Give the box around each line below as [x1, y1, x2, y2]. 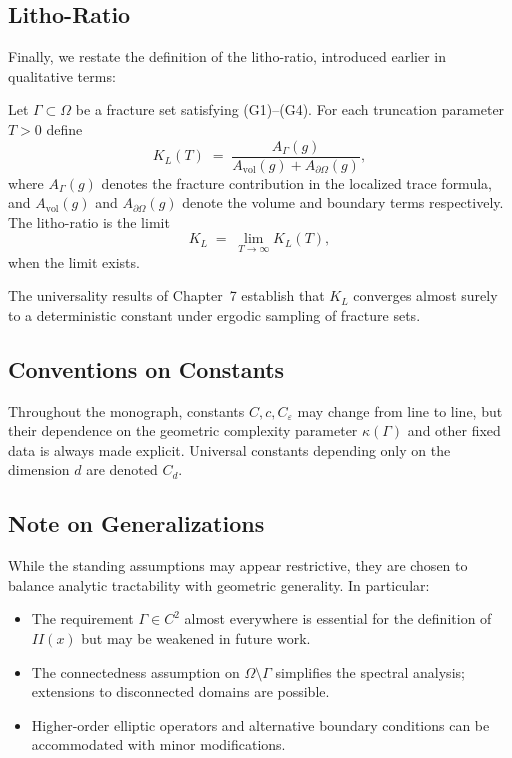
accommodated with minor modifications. [31, 734, 286, 755]
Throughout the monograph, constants [8, 400, 245, 421]
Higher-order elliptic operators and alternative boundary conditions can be [31, 714, 490, 735]
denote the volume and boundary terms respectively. [182, 192, 504, 213]
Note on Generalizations [8, 508, 265, 539]
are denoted [86, 459, 158, 480]
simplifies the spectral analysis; [275, 661, 465, 682]
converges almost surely [353, 285, 498, 306]
